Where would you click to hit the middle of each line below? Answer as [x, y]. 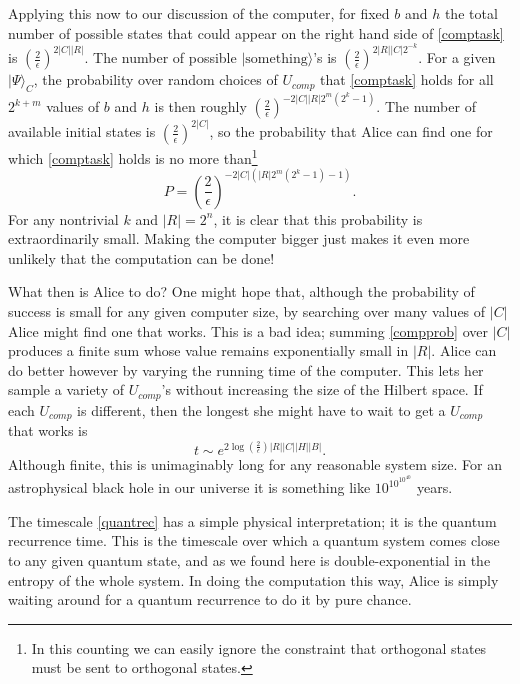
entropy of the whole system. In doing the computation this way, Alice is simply [253, 579]
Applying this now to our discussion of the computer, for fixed [199, 13]
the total [471, 13]
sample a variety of [66, 389]
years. [434, 487]
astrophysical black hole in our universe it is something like [189, 487]
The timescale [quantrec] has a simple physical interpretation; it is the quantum [252, 520]
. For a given [457, 57]
